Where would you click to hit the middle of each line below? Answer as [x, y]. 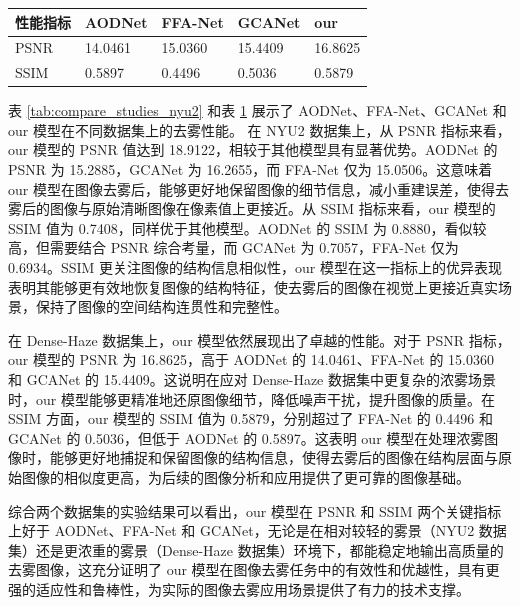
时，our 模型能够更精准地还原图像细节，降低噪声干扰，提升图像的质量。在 [251, 398]
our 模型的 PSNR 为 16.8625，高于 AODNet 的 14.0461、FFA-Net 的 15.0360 [251, 359]
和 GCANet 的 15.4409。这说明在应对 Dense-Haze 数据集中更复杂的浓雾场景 [252, 379]
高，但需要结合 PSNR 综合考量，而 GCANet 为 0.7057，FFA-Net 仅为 [233, 247]
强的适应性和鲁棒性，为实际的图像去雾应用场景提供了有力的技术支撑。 [239, 588]
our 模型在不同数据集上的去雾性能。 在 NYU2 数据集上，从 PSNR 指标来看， [259, 129]
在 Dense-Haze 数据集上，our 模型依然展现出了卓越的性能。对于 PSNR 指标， [259, 339]
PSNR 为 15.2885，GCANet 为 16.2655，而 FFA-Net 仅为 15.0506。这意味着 [250, 169]
